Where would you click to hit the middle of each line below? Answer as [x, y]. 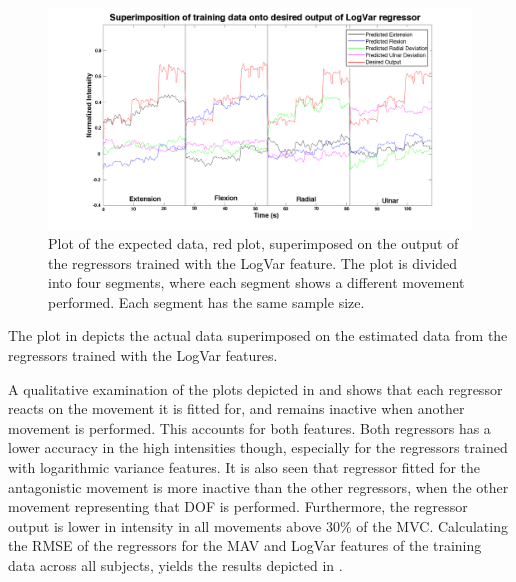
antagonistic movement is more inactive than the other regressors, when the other [258, 486]
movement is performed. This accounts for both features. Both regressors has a [249, 427]
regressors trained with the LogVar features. [143, 355]
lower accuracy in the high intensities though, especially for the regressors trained [258, 447]
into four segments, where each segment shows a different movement [256, 282]
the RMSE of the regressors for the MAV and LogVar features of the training [245, 545]
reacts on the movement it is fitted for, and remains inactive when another [236, 408]
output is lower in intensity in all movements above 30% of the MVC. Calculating [258, 525]
